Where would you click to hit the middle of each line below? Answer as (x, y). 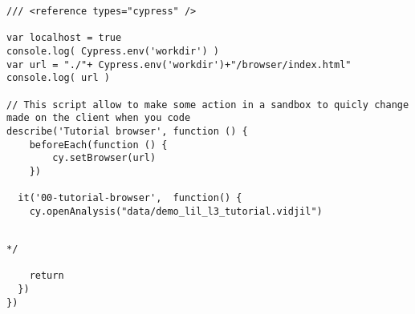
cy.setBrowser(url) (104, 158)
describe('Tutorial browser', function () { (127, 131)
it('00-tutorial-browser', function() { (130, 198)
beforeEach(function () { (98, 145)
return (47, 276)
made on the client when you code (99, 118)
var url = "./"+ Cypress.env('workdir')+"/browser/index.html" (179, 64)
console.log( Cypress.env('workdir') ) (113, 51)
